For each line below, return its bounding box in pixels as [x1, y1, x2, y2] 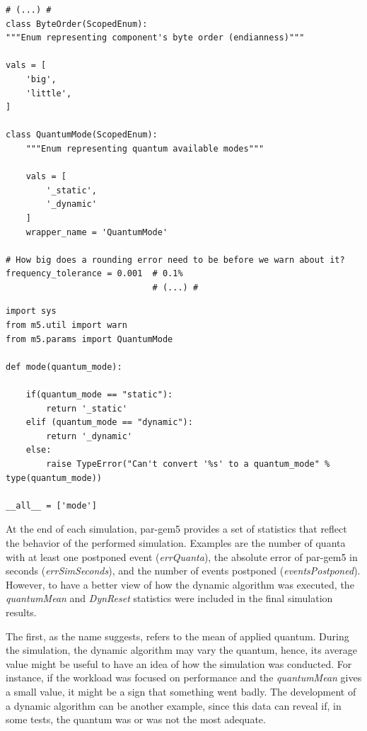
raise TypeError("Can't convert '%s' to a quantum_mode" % [46, 459, 330, 469]
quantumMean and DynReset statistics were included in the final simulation [6, 591, 333, 606]
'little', [25, 88, 72, 98]
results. [6, 604, 37, 619]
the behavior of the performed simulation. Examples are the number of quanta [6, 535, 346, 550]
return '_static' [46, 403, 127, 414]
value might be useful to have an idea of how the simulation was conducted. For [6, 656, 352, 671]
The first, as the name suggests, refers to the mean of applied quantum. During [6, 628, 349, 643]
